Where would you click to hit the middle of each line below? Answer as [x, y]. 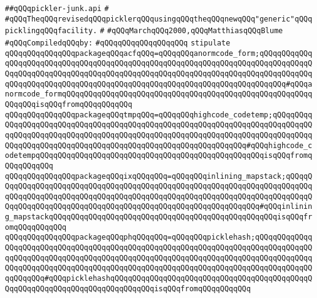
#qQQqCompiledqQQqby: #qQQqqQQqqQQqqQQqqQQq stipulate [118, 43]
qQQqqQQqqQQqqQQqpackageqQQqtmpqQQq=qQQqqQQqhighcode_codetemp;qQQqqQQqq [159, 115]
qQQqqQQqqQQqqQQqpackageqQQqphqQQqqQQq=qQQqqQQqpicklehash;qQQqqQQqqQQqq [159, 237]
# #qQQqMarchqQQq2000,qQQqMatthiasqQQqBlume [192, 31]
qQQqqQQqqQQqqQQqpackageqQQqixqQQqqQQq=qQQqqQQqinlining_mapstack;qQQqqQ [159, 176]
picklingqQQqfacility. [51, 31]
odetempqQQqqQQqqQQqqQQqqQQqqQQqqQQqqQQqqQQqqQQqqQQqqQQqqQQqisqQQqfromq [159, 156]
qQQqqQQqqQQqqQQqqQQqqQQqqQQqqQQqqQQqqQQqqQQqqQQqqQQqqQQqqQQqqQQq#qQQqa [159, 84]
